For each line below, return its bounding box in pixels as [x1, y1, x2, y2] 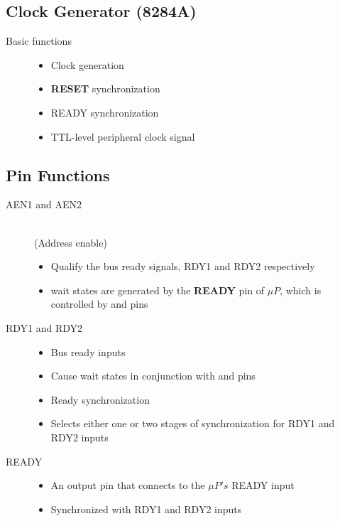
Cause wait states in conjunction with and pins [50, 368, 256, 383]
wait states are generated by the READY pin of [50, 282, 265, 297]
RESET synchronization [50, 81, 160, 96]
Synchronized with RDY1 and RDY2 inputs [50, 501, 242, 516]
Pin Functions [6, 163, 110, 186]
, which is [280, 282, 322, 297]
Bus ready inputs [50, 344, 126, 359]
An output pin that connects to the [50, 478, 205, 493]
